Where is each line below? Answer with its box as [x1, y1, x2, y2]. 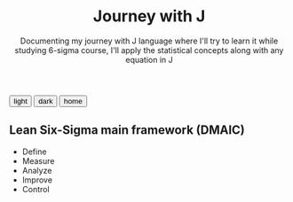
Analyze [21, 165, 52, 175]
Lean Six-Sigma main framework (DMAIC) [9, 122, 246, 138]
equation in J [125, 54, 173, 65]
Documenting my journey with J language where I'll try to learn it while [20, 35, 279, 46]
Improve [21, 175, 53, 185]
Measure [21, 155, 55, 166]
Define [21, 146, 47, 157]
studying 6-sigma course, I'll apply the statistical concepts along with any [14, 44, 284, 55]
